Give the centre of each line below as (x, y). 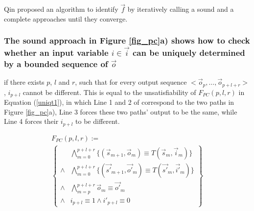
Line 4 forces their (31, 121)
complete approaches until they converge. (66, 18)
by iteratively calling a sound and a (181, 9)
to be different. (98, 121)
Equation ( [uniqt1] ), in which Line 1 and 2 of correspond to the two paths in (119, 102)
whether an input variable (56, 52)
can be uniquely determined (189, 52)
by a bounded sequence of (56, 63)
